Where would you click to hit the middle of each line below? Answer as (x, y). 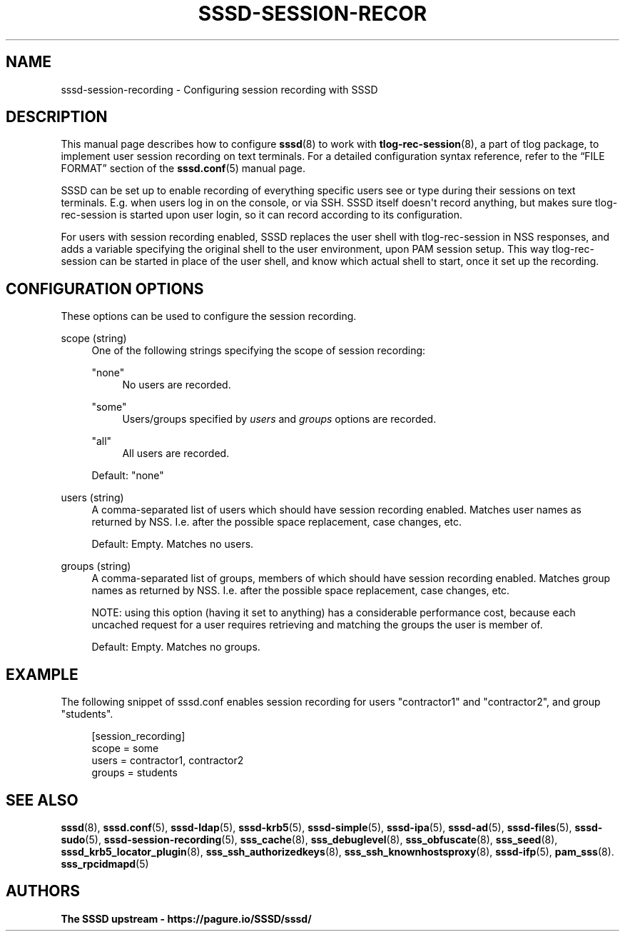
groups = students (134, 773)
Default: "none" (128, 476)
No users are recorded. (177, 385)
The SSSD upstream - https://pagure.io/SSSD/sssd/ (186, 918)
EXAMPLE (42, 674)
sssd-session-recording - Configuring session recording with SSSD (219, 89)
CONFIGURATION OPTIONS (105, 289)
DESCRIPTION (57, 117)
